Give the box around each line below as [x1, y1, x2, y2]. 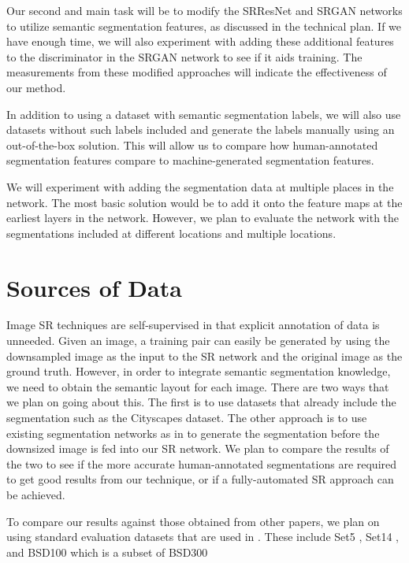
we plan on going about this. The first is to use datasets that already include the [6, 394, 396, 410]
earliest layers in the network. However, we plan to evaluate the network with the [6, 209, 400, 226]
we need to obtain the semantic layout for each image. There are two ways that [6, 378, 389, 394]
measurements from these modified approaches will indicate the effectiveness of [6, 64, 387, 80]
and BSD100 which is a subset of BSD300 [6, 543, 208, 560]
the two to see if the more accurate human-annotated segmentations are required [6, 455, 397, 472]
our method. [6, 79, 66, 95]
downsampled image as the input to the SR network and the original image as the [6, 347, 403, 364]
